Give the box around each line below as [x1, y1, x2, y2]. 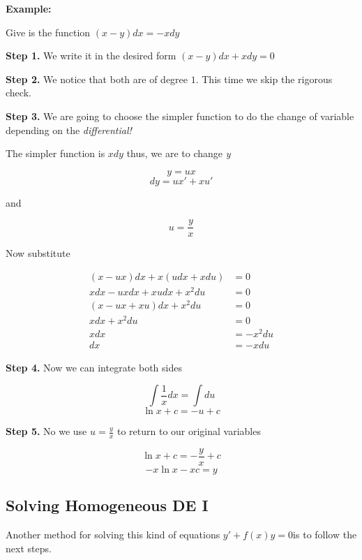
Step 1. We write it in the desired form [6, 48, 176, 63]
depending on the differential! [6, 122, 132, 137]
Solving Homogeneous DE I [6, 494, 209, 516]
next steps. [6, 540, 52, 555]
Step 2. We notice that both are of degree [6, 71, 188, 86]
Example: [6, 1, 52, 15]
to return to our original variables [116, 424, 261, 439]
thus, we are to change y [126, 146, 231, 161]
